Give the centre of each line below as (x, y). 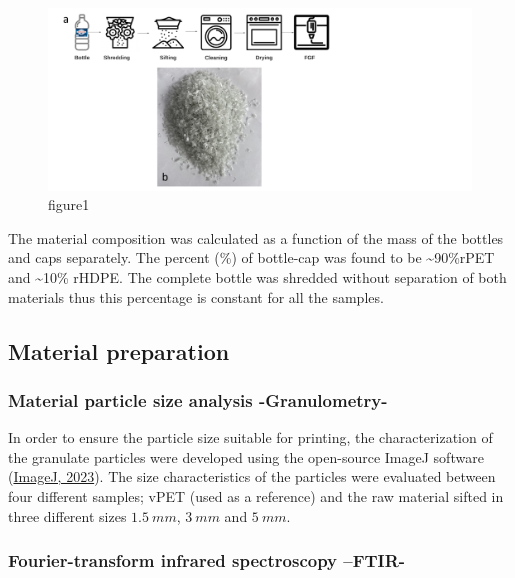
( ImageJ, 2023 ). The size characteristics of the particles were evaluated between (252, 476)
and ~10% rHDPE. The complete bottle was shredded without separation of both (257, 276)
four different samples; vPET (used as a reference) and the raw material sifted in (256, 495)
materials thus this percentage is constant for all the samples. (196, 296)
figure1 (69, 204)
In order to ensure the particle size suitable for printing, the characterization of (250, 437)
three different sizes (67, 515)
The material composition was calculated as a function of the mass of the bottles (256, 237)
